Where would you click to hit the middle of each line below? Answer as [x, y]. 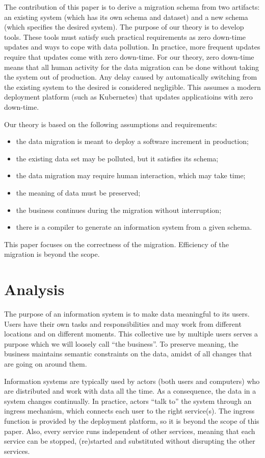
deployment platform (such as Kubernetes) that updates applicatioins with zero [128, 97]
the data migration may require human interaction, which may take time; [131, 175]
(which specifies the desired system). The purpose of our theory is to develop [124, 27]
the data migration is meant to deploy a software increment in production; [132, 141]
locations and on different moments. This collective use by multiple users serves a [131, 334]
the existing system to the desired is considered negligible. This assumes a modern [132, 87]
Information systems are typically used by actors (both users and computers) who [132, 381]
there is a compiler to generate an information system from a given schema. [134, 227]
